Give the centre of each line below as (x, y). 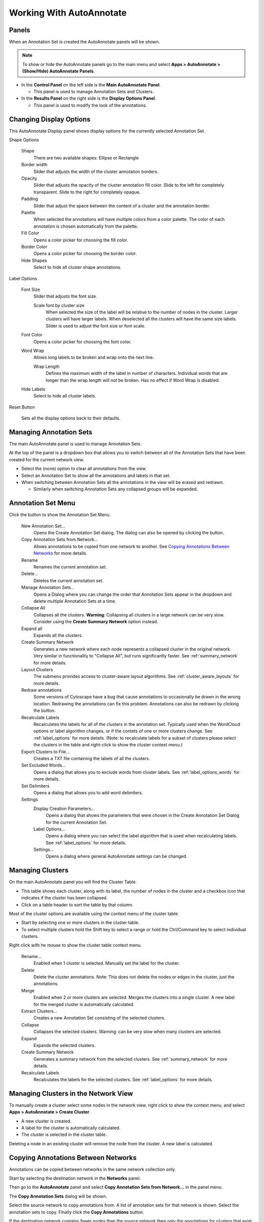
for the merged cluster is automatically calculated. (84, 1004)
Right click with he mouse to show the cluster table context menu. (75, 945)
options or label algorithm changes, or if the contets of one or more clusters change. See (123, 731)
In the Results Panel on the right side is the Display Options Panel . (89, 98)
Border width (34, 165)
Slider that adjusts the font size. (65, 296)
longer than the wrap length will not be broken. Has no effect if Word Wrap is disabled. (133, 380)
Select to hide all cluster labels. (65, 396)
